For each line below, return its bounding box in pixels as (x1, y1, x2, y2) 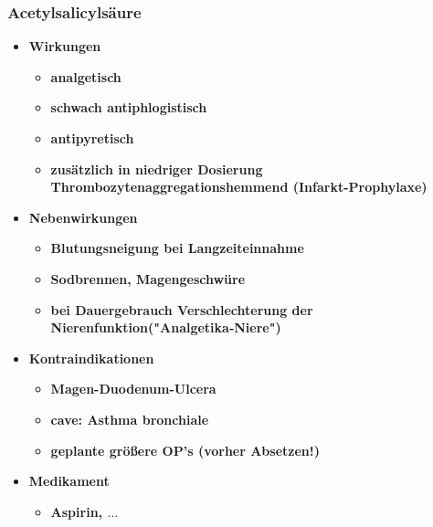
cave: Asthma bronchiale (50, 409, 209, 428)
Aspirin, (50, 501, 103, 521)
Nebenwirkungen (28, 207, 138, 227)
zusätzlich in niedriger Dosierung (50, 159, 263, 178)
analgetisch (50, 67, 121, 86)
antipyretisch (50, 129, 134, 147)
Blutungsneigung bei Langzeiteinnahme (50, 238, 304, 258)
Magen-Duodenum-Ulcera (50, 379, 216, 398)
